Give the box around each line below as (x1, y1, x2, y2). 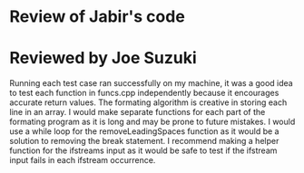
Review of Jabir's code (9, 6, 186, 27)
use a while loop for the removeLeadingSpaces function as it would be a (9, 126, 279, 137)
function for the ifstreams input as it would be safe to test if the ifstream (9, 145, 278, 156)
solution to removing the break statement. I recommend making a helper (9, 136, 279, 147)
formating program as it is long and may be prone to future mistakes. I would (9, 116, 296, 128)
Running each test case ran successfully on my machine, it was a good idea (9, 78, 293, 89)
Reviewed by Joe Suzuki (9, 48, 197, 69)
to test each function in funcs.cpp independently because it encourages (9, 88, 279, 99)
